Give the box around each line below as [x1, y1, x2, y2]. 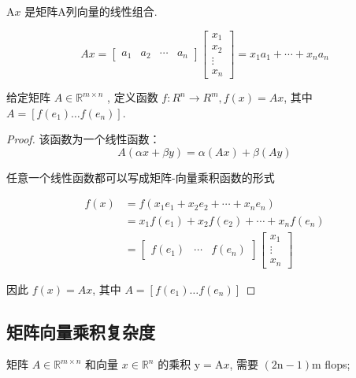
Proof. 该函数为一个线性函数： [6, 131, 161, 147]
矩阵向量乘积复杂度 [6, 319, 155, 343]
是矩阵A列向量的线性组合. [24, 3, 158, 19]
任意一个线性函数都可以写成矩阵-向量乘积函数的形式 [6, 169, 275, 185]
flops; [324, 356, 350, 372]
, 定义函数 [107, 89, 158, 106]
